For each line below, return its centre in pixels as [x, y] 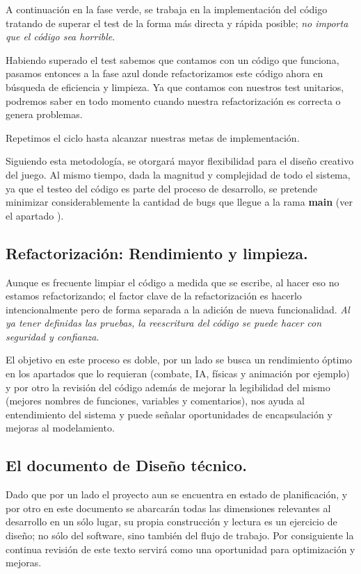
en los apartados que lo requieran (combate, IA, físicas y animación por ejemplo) [178, 374]
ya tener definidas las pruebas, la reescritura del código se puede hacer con [164, 323]
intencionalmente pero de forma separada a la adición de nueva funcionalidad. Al [178, 309]
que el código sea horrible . [61, 36]
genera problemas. [44, 114]
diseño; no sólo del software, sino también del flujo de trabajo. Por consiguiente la [180, 535]
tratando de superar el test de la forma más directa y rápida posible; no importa [177, 23]
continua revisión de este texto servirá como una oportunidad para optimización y [180, 549]
